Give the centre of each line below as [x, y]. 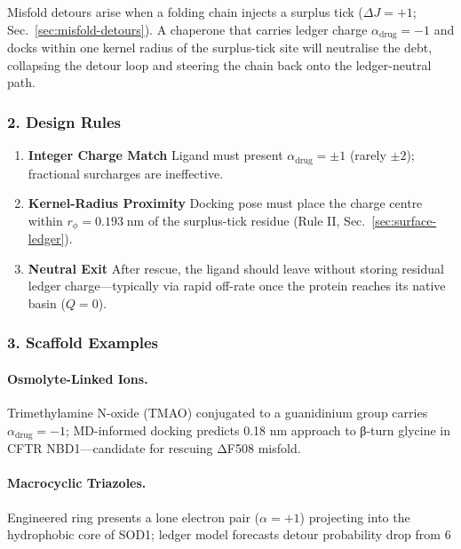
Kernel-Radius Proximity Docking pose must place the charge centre [225, 203]
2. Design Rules [64, 121]
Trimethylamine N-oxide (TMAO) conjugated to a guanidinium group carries [218, 413]
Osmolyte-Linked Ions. [78, 378]
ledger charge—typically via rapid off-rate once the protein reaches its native [237, 286]
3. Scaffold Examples [83, 342]
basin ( [47, 302]
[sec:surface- [404, 220]
